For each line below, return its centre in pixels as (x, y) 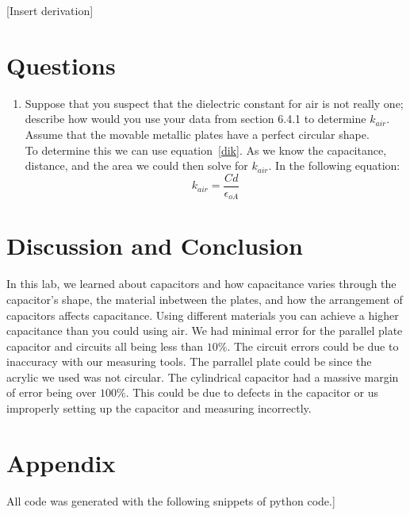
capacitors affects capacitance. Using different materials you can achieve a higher (203, 315)
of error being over (52, 392)
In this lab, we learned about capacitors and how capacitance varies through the (201, 284)
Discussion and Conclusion (155, 246)
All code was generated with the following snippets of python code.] (171, 500)
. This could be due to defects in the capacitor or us (252, 392)
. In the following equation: (334, 165)
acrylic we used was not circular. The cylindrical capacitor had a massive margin (203, 377)
